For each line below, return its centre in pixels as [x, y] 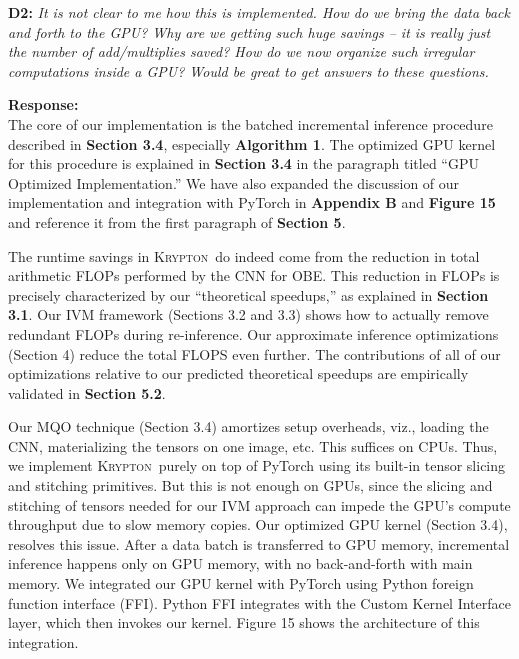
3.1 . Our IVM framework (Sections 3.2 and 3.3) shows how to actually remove [248, 314]
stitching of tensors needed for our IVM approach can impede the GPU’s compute [259, 504]
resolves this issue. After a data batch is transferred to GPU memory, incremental [259, 543]
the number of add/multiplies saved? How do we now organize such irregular [241, 51]
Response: [43, 104]
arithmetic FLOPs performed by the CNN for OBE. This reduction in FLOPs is [254, 275]
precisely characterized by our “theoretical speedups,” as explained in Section [248, 294]
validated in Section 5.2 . [87, 392]
